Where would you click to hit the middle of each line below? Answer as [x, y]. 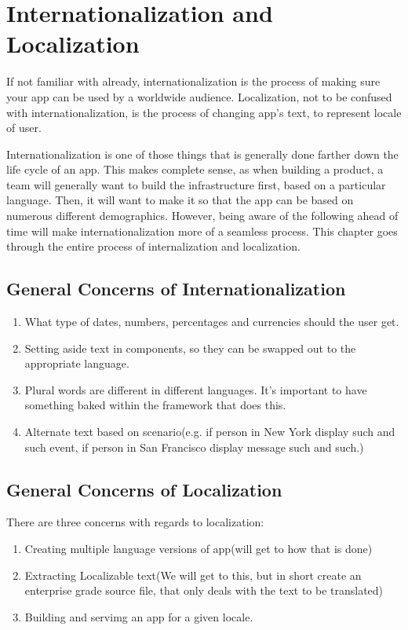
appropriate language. [77, 363]
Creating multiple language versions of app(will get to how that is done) [199, 548]
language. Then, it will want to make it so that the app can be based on [180, 200]
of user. [24, 128]
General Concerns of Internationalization [176, 289]
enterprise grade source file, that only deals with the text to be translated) [204, 590]
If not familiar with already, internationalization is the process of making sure [193, 81]
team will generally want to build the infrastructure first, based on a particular [196, 184]
